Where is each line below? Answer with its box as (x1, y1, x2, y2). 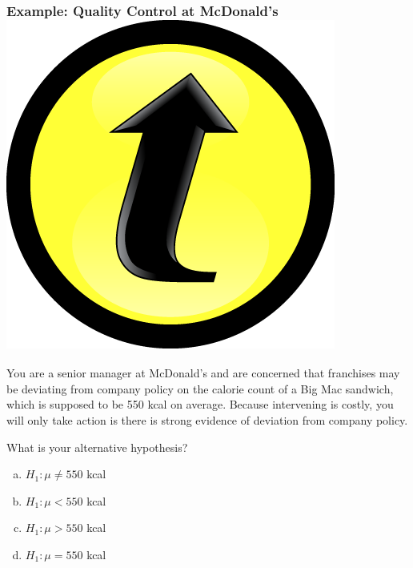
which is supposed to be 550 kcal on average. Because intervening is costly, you (6, 396, 394, 413)
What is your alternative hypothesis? (6, 438, 188, 455)
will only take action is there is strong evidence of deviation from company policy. (6, 411, 408, 428)
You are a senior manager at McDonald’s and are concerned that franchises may (6, 365, 400, 381)
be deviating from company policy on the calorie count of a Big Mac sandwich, (6, 380, 394, 397)
